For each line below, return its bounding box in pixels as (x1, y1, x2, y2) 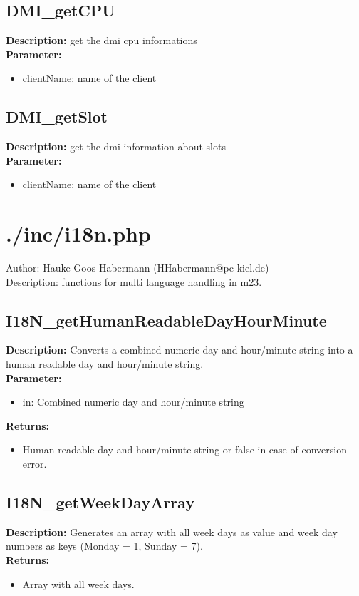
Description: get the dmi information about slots (6, 139, 226, 154)
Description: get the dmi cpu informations (6, 33, 197, 48)
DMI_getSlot (6, 106, 108, 128)
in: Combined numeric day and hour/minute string (22, 394, 244, 409)
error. (22, 456, 47, 471)
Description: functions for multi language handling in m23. (6, 274, 262, 289)
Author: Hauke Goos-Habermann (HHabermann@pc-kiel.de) (6, 260, 269, 275)
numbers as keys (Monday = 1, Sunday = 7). (6, 538, 203, 553)
